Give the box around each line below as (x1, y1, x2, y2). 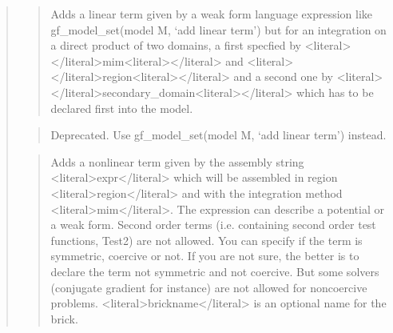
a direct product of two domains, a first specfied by (50, 37, 301, 54)
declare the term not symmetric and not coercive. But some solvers (50, 263, 379, 279)
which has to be (296, 83, 374, 100)
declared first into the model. (50, 99, 193, 116)
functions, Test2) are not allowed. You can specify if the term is (50, 231, 363, 248)
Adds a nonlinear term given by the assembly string (50, 153, 304, 170)
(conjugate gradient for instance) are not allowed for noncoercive (50, 279, 367, 295)
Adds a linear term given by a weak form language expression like (50, 6, 373, 22)
